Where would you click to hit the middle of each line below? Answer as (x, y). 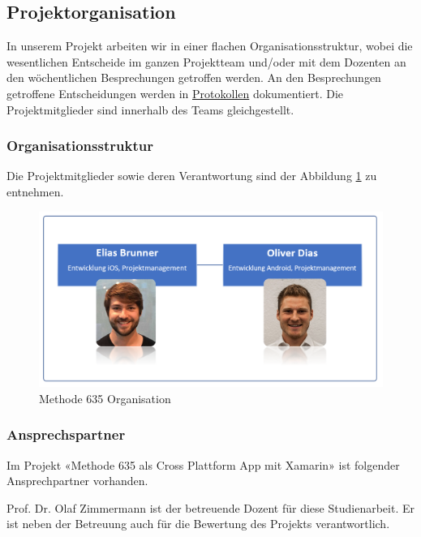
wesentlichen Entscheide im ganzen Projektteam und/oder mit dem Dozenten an (206, 61)
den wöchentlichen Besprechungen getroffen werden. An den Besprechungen (194, 77)
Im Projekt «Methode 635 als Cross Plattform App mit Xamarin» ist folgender (203, 464)
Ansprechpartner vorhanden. (77, 481)
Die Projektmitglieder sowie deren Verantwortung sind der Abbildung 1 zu (192, 176)
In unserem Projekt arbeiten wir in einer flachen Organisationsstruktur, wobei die (210, 46)
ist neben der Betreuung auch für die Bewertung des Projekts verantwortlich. (198, 524)
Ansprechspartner (66, 434)
